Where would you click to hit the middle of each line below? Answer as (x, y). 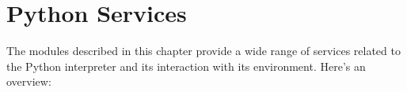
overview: (29, 81)
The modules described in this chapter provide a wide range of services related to (203, 51)
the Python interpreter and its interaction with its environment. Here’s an (186, 66)
